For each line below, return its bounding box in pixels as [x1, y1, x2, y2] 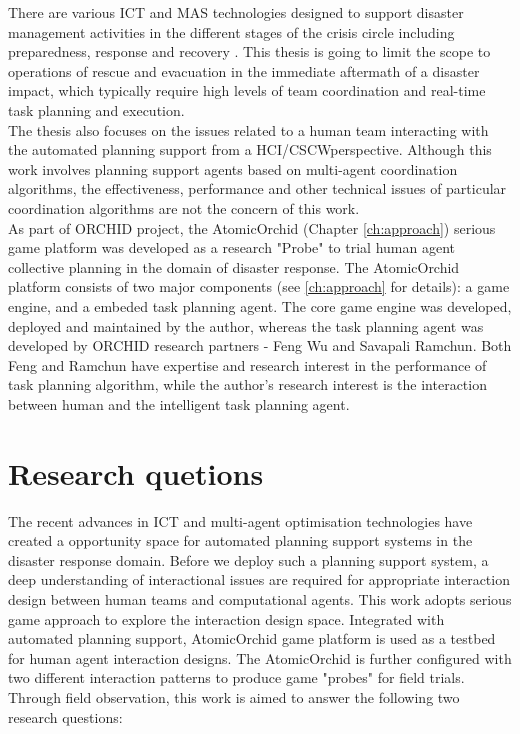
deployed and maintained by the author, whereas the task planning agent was [8, 315, 484, 336]
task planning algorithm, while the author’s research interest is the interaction [8, 374, 487, 395]
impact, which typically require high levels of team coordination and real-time [8, 80, 486, 101]
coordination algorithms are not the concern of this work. [8, 197, 360, 218]
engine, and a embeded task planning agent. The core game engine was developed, [8, 295, 512, 316]
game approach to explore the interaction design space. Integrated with [8, 608, 445, 629]
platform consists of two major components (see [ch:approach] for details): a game [8, 276, 510, 297]
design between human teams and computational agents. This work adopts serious [8, 588, 512, 609]
